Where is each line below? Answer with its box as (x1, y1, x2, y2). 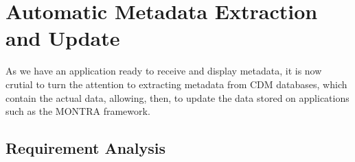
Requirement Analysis (5, 137, 166, 159)
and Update (5, 24, 120, 52)
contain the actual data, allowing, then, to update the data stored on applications (5, 90, 350, 105)
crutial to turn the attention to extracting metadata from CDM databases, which (5, 77, 347, 91)
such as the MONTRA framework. (5, 104, 150, 118)
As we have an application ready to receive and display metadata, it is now (5, 64, 322, 78)
